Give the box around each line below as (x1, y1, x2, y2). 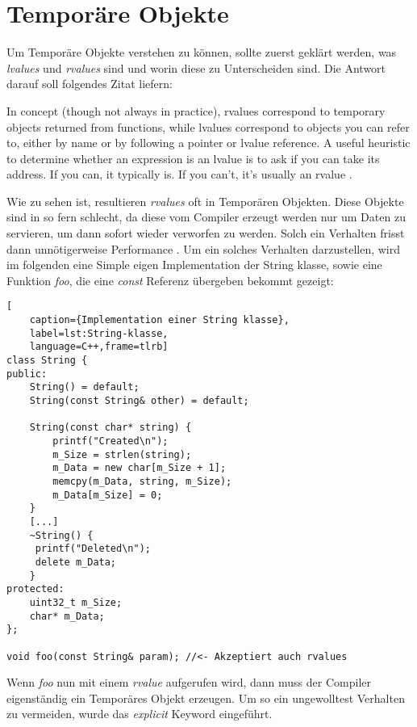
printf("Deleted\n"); (35, 543, 151, 555)
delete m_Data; (35, 556, 117, 568)
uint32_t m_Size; (29, 596, 123, 608)
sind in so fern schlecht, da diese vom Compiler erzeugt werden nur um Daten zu (6, 208, 406, 225)
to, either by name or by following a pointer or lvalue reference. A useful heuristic (6, 134, 411, 151)
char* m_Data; (29, 610, 105, 622)
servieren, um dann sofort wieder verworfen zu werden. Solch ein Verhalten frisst (6, 225, 405, 242)
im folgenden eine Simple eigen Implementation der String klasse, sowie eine (6, 256, 382, 273)
